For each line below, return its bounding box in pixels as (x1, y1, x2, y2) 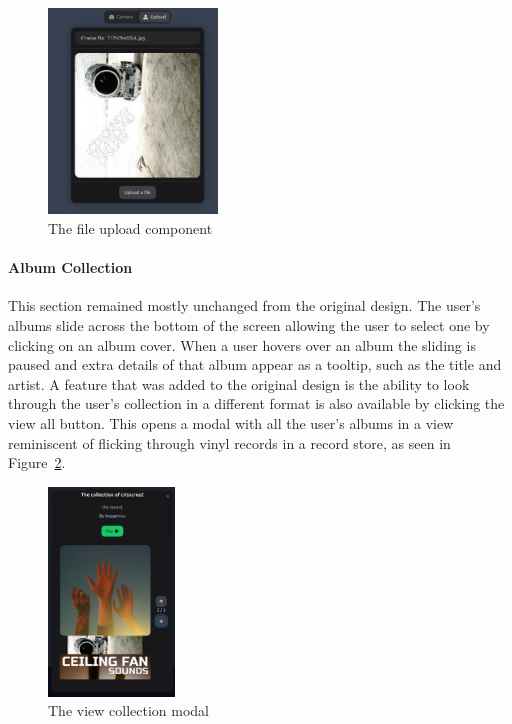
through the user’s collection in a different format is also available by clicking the (8, 393, 505, 414)
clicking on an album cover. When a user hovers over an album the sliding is (8, 334, 476, 355)
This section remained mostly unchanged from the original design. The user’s (8, 295, 481, 316)
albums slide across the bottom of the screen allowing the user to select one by (8, 315, 490, 336)
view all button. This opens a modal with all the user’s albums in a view (8, 413, 454, 434)
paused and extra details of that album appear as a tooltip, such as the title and (8, 354, 502, 375)
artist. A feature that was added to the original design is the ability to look (8, 373, 470, 394)
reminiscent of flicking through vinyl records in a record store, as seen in (8, 432, 451, 453)
